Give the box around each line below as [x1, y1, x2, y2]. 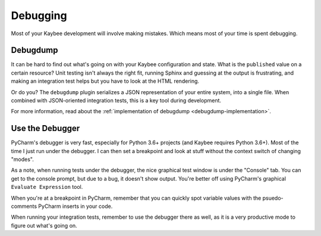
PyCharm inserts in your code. [38, 203, 113, 210]
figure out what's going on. [11, 222, 77, 229]
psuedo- [262, 194, 284, 201]
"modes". [11, 156, 34, 163]
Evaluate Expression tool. [11, 184, 83, 191]
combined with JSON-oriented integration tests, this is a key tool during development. [11, 97, 222, 104]
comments [11, 203, 37, 210]
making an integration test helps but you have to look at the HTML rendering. [11, 77, 199, 85]
